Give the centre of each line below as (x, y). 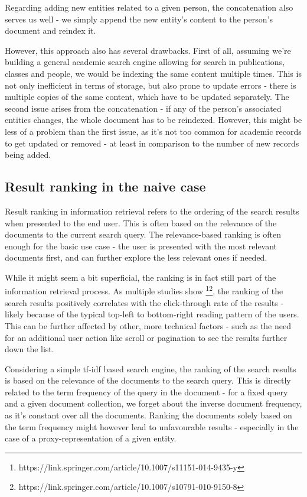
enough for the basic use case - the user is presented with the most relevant (141, 246)
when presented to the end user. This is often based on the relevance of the (141, 222)
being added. (28, 155)
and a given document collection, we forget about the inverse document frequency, (153, 403)
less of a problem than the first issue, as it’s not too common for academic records (153, 131)
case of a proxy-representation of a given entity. (91, 438)
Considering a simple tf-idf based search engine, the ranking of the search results (151, 368)
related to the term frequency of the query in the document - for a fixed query (146, 392)
